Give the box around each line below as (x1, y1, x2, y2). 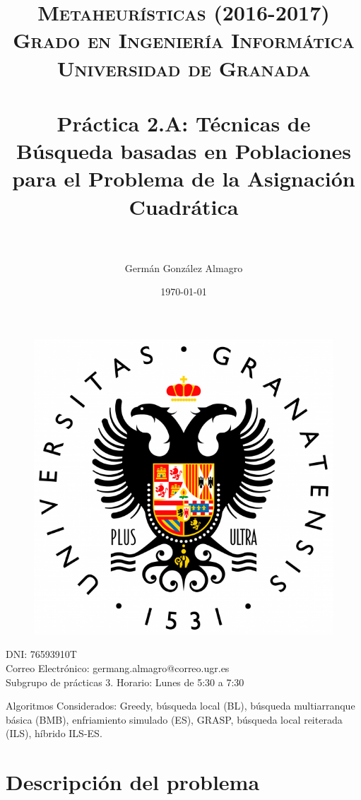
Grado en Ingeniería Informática (13, 25, 355, 54)
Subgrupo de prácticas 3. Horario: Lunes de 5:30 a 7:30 (6, 674, 244, 689)
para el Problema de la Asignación (12, 164, 355, 193)
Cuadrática (129, 192, 239, 220)
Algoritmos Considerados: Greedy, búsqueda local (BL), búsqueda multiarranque (6, 698, 355, 713)
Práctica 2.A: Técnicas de (57, 108, 311, 137)
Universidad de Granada (57, 53, 311, 82)
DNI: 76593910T (6, 647, 77, 661)
